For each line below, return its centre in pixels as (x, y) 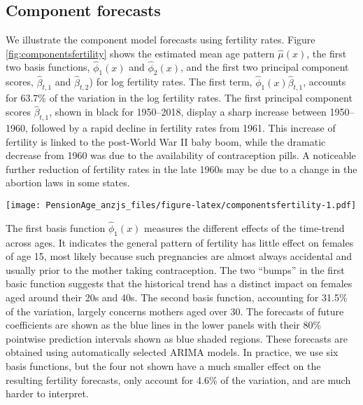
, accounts (325, 82)
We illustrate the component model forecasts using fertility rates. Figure (161, 40)
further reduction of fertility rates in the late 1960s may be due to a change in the (181, 169)
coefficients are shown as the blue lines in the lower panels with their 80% (164, 325)
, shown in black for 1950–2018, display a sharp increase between (188, 112)
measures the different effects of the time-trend (244, 227)
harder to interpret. (47, 393)
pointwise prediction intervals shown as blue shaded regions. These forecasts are (177, 338)
